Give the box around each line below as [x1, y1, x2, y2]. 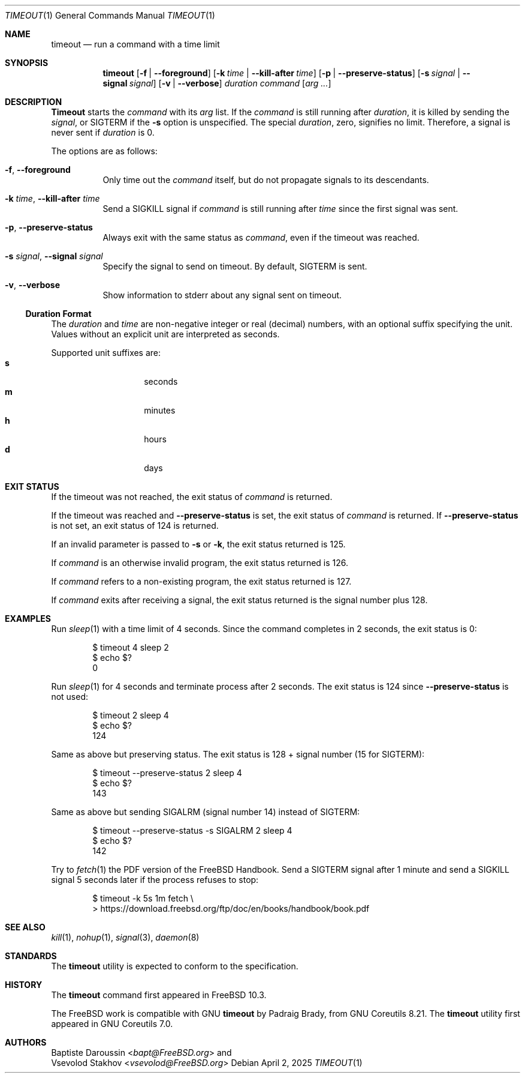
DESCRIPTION [5, 97, 62, 107]
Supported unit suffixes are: [51, 348, 161, 358]
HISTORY [5, 980, 43, 990]
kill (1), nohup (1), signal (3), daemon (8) [51, 932, 200, 942]
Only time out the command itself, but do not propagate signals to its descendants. [102, 175, 429, 185]
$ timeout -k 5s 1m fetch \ [92, 893, 194, 903]
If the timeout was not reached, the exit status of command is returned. [51, 492, 333, 502]
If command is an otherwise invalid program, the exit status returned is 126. [51, 558, 349, 568]
